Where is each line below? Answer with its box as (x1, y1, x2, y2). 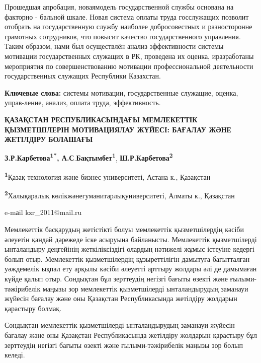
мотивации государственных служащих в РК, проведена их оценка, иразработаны (5, 50, 254, 61)
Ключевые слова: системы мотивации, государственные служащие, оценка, (5, 87, 238, 98)
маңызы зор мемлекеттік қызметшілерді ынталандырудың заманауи (42, 283, 248, 294)
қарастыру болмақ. (5, 303, 62, 313)
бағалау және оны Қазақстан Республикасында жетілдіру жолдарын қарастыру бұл (5, 330, 257, 340)
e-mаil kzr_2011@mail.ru (5, 207, 82, 217)
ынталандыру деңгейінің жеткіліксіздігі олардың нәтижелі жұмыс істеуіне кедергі (5, 244, 254, 254)
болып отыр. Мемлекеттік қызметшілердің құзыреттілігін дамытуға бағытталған (5, 253, 250, 264)
